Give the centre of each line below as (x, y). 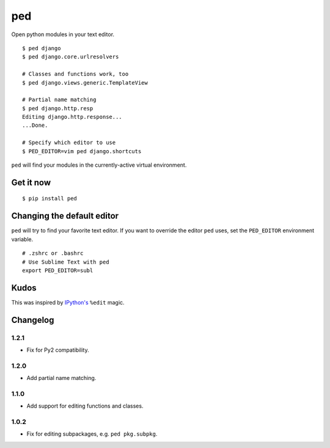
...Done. (35, 125)
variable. (22, 239)
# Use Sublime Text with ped (66, 262)
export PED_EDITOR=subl (58, 270)
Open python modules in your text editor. (63, 34)
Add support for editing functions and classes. (85, 406)
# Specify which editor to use (69, 143)
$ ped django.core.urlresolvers (71, 57)
